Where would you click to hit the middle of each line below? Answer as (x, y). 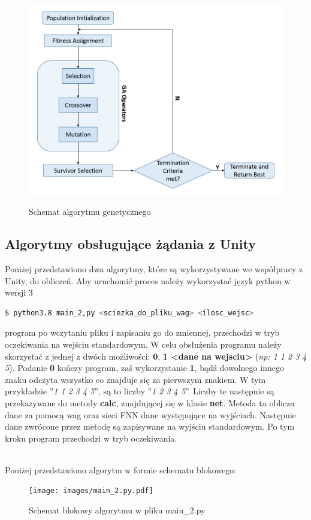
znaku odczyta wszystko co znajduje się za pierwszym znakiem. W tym (135, 379)
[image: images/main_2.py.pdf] (91, 491)
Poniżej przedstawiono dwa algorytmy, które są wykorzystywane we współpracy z (154, 268)
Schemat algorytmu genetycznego (90, 212)
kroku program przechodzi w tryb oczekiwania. (91, 438)
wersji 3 (19, 292)
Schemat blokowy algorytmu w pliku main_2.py (117, 510)
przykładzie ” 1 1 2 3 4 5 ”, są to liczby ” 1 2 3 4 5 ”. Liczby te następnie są (140, 391)
